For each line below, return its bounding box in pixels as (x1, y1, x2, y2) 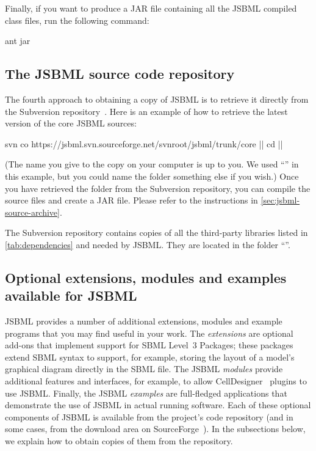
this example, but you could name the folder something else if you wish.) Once (5, 169, 299, 182)
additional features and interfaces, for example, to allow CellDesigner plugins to (5, 375, 307, 387)
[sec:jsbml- (260, 194, 300, 207)
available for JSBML (5, 286, 137, 305)
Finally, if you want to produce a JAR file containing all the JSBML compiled (5, 2, 297, 14)
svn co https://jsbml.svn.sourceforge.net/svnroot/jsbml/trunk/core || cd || (5, 137, 283, 150)
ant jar (5, 34, 31, 47)
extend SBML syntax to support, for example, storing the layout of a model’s (5, 350, 295, 363)
